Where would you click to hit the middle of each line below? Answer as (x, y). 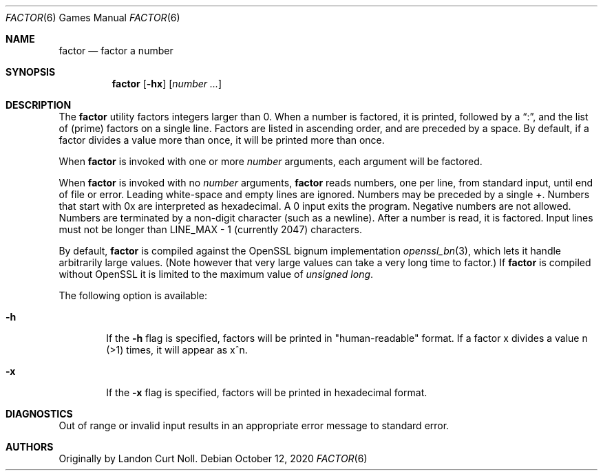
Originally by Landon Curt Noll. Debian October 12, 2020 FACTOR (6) (213, 458)
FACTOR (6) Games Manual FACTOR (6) (93, 18)
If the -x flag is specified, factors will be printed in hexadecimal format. (267, 392)
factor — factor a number (116, 51)
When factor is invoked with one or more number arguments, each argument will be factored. (271, 161)
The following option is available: (133, 295)
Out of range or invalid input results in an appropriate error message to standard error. (254, 425)
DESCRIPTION (39, 105)
